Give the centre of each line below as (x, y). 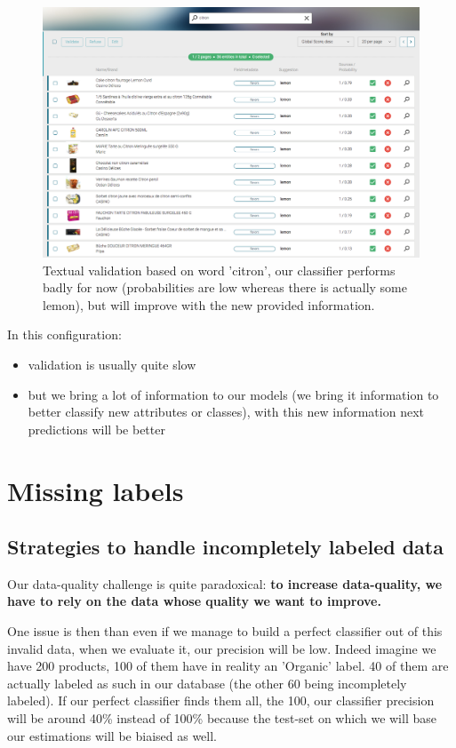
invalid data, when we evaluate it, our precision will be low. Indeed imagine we (222, 648)
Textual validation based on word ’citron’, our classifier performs (219, 270)
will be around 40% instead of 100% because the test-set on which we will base (222, 718)
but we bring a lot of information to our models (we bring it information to (233, 394)
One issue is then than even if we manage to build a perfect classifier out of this (225, 631)
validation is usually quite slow (112, 364)
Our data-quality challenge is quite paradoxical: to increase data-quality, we (225, 583)
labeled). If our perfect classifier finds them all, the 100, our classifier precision (221, 700)
